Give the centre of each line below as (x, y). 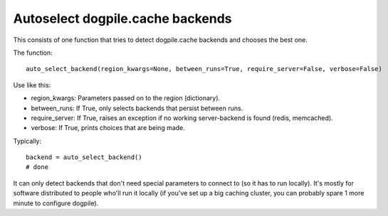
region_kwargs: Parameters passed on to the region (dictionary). (126, 98)
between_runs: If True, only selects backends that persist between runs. (137, 108)
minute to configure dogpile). (56, 203)
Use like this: (32, 85)
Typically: (27, 141)
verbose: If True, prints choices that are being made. (108, 128)
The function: (33, 53)
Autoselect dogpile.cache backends (122, 18)
